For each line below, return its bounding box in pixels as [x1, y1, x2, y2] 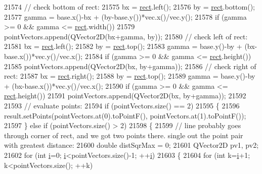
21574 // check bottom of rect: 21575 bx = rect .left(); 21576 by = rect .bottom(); [4, 2, 255, 12]
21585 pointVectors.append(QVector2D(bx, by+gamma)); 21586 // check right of [4, 61, 256, 71]
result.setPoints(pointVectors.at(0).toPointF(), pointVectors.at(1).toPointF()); [4, 110, 246, 121]
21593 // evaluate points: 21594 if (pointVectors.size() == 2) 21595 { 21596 [4, 100, 240, 110]
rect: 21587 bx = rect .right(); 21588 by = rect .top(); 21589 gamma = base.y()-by [4, 71, 255, 81]
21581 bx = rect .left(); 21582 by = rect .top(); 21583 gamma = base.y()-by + [4, 41, 242, 51]
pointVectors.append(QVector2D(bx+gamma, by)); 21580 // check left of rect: [4, 31, 248, 41]
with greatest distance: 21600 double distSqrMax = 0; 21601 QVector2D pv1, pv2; [4, 140, 259, 150]
